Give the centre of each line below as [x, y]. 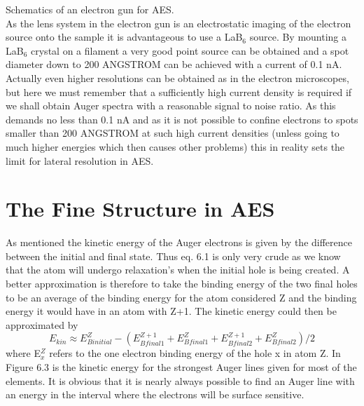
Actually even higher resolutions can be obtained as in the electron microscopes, [177, 77]
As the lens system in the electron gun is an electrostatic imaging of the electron [178, 23]
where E [23, 353]
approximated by [42, 324]
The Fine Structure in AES [140, 209]
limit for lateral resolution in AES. [80, 160]
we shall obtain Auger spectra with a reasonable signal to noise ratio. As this [171, 106]
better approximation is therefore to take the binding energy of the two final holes [182, 284]
